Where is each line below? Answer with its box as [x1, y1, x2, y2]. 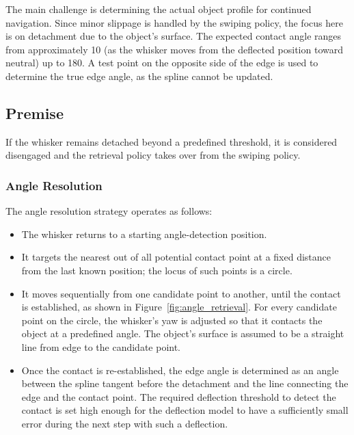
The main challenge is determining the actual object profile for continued [5, 2, 312, 16]
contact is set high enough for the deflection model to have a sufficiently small [21, 403, 349, 417]
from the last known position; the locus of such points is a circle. [21, 263, 292, 277]
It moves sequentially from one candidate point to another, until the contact [21, 286, 341, 300]
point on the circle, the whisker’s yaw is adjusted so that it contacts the [21, 313, 323, 327]
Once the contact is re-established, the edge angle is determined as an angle [21, 362, 339, 377]
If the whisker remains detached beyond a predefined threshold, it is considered [5, 134, 338, 148]
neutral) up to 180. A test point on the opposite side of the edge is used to [5, 55, 318, 70]
